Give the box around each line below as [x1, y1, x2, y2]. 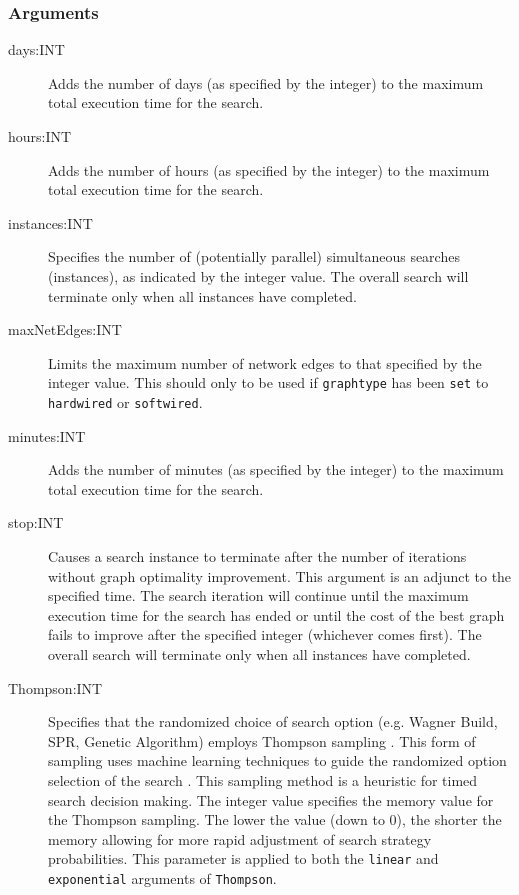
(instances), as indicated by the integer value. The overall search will [48, 265, 469, 286]
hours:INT [8, 126, 72, 146]
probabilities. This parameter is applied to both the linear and [48, 848, 439, 869]
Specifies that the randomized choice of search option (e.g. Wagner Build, [48, 711, 498, 732]
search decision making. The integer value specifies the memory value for [48, 789, 494, 810]
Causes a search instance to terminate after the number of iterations [48, 546, 467, 567]
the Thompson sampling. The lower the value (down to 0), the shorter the [48, 809, 502, 830]
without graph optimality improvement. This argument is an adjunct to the [48, 565, 512, 586]
